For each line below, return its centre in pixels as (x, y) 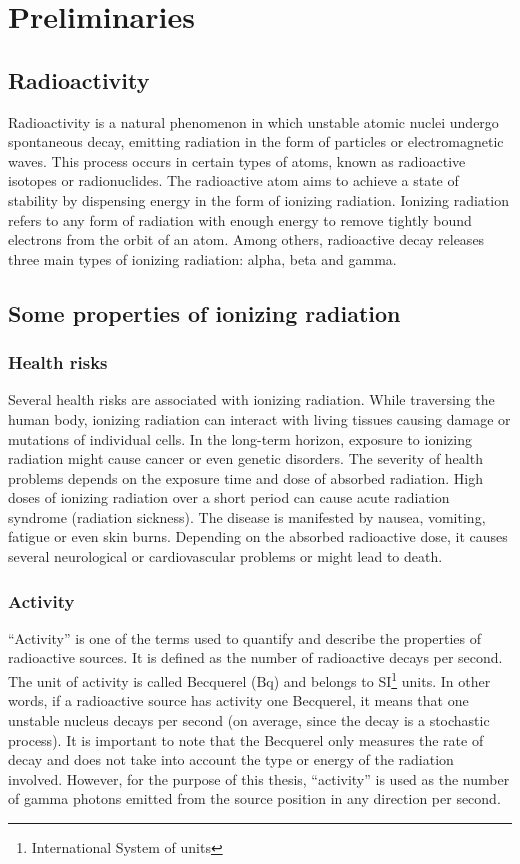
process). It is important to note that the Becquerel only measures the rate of (246, 739)
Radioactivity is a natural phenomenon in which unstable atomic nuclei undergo (253, 121)
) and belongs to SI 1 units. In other (382, 679)
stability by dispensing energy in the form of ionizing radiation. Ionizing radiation (258, 199)
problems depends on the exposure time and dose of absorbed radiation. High (246, 477)
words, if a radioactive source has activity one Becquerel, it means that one (238, 700)
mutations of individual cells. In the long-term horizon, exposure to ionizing (240, 438)
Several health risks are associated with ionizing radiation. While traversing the (251, 399)
